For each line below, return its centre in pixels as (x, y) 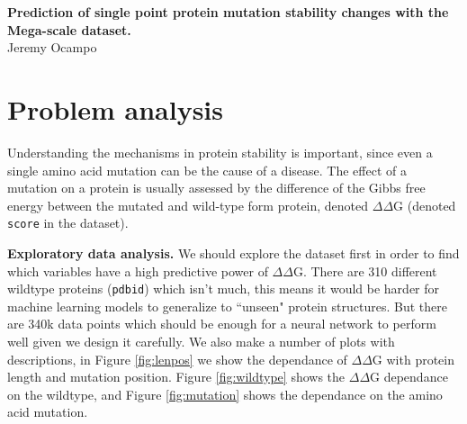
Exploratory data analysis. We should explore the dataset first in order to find (233, 253)
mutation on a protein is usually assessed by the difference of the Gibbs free (216, 188)
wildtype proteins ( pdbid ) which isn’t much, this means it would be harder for (224, 289)
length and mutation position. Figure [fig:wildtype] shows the (176, 377)
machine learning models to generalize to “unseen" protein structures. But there (227, 306)
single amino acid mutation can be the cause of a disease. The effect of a (207, 170)
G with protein (413, 359)
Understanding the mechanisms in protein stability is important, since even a (220, 152)
